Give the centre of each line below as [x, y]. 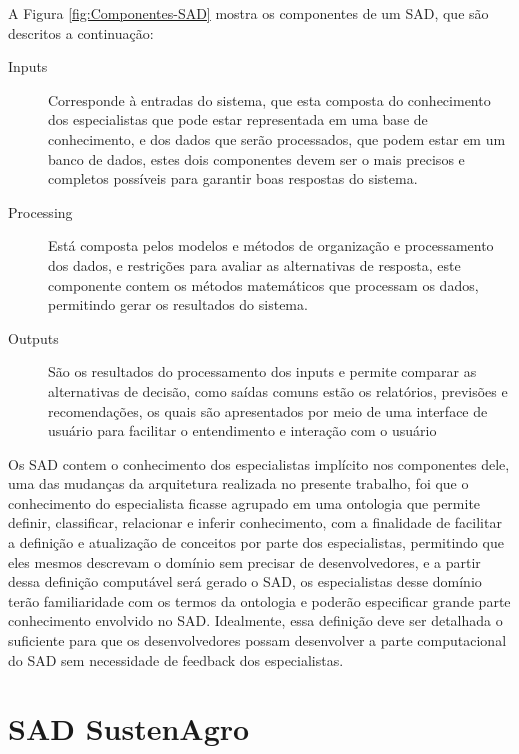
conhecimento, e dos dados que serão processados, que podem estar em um [277, 138]
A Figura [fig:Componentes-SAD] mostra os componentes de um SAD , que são [248, 13]
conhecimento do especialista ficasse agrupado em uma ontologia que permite [244, 502]
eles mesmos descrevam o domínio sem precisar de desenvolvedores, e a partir [244, 561]
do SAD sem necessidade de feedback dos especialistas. [176, 659]
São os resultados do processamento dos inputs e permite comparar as [262, 371]
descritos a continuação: [81, 32]
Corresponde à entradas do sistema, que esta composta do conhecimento [269, 99]
